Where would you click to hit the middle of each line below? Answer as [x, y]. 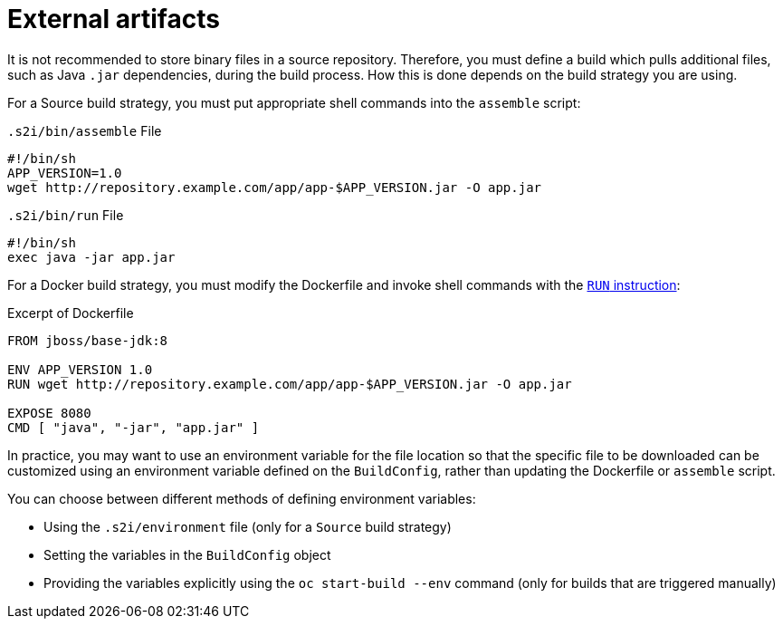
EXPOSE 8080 [49, 413]
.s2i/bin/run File [66, 215]
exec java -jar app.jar [91, 257]
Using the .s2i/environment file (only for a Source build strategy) [248, 526]
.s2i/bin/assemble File [85, 130]
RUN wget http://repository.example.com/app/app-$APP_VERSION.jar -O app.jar [290, 384]
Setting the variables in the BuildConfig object [187, 554]
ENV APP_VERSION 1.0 [80, 369]
